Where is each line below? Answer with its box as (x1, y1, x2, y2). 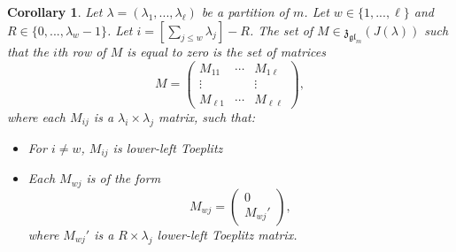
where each (7, 108, 66, 126)
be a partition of (201, 3, 290, 20)
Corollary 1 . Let (7, 3, 103, 20)
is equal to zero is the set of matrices (127, 42, 327, 61)
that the (7, 42, 49, 61)
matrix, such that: (158, 108, 255, 126)
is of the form (86, 169, 161, 187)
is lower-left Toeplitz (112, 138, 223, 157)
